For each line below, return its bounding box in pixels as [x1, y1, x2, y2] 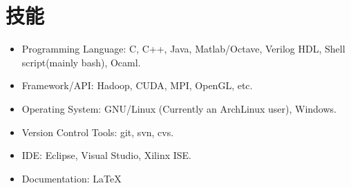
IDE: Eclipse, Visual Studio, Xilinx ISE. [21, 148, 192, 162]
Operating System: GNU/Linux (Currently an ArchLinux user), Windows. [21, 101, 336, 115]
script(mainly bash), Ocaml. [21, 55, 141, 69]
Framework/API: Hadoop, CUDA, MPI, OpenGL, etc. [21, 78, 253, 93]
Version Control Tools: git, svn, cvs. [21, 124, 174, 139]
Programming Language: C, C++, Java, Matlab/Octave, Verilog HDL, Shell [21, 41, 345, 56]
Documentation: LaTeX [21, 171, 122, 185]
